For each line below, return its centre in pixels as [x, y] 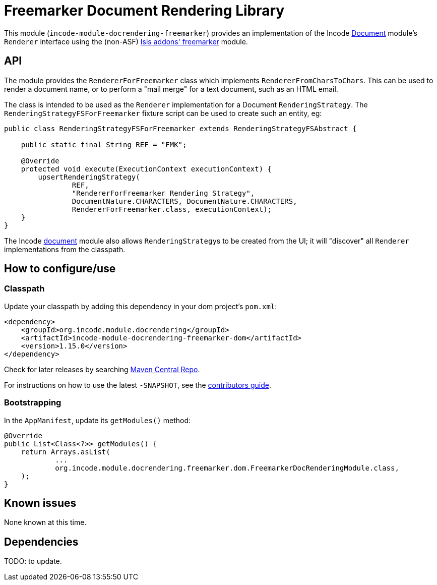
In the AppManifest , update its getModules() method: [98, 420]
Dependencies [41, 542]
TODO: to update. [33, 561]
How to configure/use [60, 269]
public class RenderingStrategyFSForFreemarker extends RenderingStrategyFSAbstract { [180, 128]
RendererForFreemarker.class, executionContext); [172, 209]
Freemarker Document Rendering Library [144, 11]
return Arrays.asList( [66, 452]
